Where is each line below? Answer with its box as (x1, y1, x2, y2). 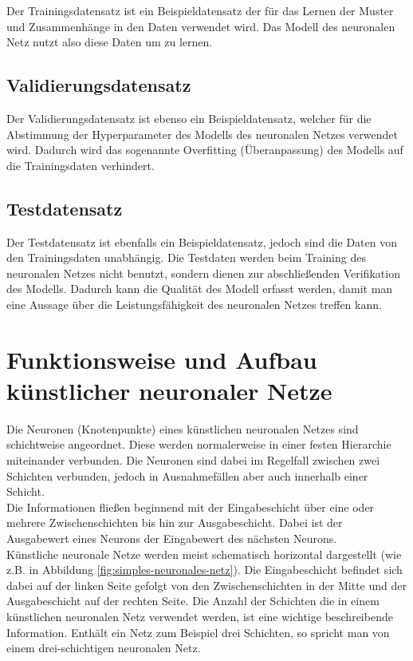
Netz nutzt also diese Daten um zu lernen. (6, 34, 213, 50)
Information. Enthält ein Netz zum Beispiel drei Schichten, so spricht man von (6, 623, 390, 640)
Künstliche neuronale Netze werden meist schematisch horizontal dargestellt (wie (6, 545, 402, 562)
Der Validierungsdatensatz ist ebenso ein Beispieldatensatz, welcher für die (6, 109, 372, 126)
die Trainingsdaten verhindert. (6, 156, 155, 173)
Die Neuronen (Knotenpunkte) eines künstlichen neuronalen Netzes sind (6, 420, 359, 437)
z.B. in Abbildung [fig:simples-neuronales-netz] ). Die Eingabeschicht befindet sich (6, 561, 403, 578)
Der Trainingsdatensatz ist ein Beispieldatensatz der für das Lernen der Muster (6, 2, 394, 18)
